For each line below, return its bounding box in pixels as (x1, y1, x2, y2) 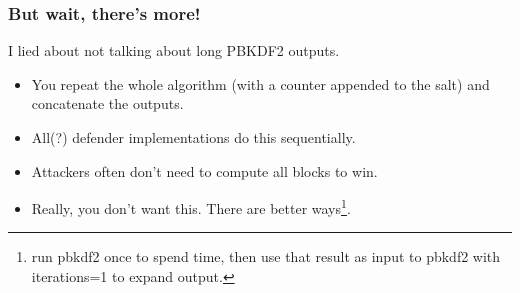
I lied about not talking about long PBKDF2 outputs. (8, 40, 340, 61)
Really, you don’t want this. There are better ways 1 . (31, 195, 351, 218)
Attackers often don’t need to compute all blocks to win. (31, 160, 378, 181)
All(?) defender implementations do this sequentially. (31, 127, 356, 147)
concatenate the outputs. (31, 93, 184, 114)
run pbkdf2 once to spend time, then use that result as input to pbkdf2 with (31, 246, 501, 267)
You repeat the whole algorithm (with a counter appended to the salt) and (31, 73, 490, 94)
